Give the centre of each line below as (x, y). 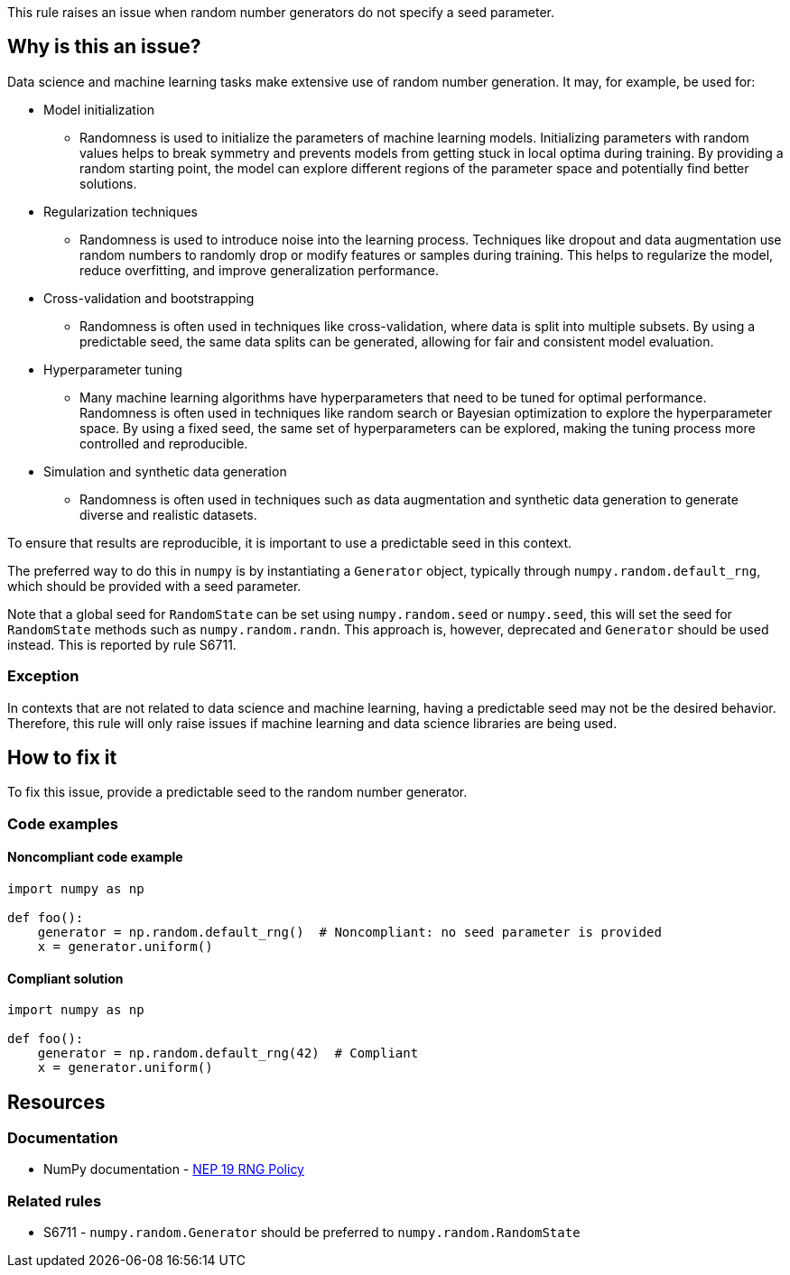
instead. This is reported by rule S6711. (122, 644)
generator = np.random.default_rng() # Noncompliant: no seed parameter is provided (349, 933)
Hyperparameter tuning (113, 369)
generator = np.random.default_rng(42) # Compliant (228, 1053)
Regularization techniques (121, 211)
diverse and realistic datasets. (168, 514)
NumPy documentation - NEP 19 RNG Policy (174, 1169)
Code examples (63, 823)
